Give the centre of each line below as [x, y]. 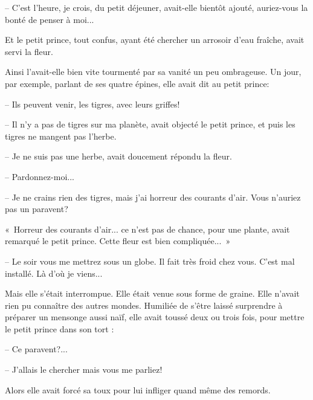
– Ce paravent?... [36, 349]
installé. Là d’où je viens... [54, 273]
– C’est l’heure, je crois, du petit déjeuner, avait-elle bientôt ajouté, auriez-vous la [156, 7]
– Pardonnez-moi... [40, 176]
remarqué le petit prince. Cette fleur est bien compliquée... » [118, 241]
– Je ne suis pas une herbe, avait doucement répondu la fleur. [118, 156]
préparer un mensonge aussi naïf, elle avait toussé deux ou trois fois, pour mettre [155, 317]
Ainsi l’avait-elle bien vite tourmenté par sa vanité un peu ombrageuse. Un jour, [153, 72]
